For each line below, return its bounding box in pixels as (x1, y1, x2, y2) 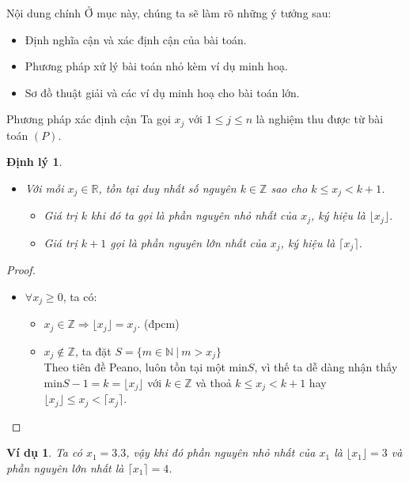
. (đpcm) (137, 315, 180, 332)
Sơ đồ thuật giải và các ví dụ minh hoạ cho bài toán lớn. (25, 84, 300, 100)
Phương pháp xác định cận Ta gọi (6, 111, 171, 127)
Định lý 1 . (6, 153, 62, 170)
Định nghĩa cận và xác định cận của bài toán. (25, 31, 247, 47)
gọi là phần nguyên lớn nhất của (110, 234, 267, 250)
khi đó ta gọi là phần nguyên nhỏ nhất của (91, 207, 297, 224)
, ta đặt (74, 342, 112, 359)
